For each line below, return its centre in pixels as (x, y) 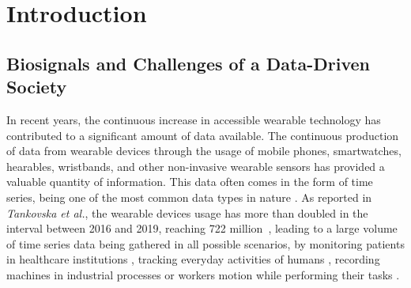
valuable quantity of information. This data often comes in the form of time (190, 182)
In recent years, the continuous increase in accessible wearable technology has (194, 119)
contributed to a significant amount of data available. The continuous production (203, 135)
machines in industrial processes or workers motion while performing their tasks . (203, 274)
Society (37, 87)
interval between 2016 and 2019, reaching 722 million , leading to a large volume (202, 228)
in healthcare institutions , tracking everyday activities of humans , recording (193, 259)
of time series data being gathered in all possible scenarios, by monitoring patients (205, 243)
